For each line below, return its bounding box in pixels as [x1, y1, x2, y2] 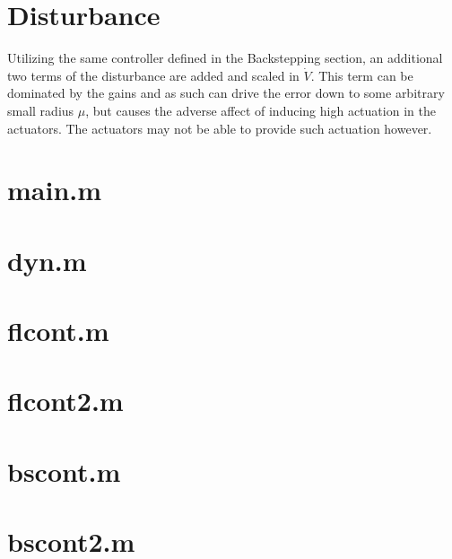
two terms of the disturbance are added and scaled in [7, 66, 300, 84]
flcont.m [7, 312, 109, 349]
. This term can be [310, 66, 413, 84]
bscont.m [7, 452, 121, 489]
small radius [7, 100, 74, 119]
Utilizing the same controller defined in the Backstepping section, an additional [7, 48, 443, 67]
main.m [7, 171, 102, 208]
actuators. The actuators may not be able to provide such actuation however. [7, 118, 432, 137]
